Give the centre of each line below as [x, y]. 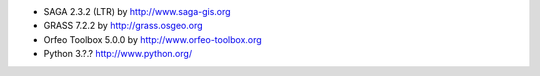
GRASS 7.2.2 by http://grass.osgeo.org [123, 26]
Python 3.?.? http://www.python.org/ [118, 54]
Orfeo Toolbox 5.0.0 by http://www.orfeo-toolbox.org [152, 39]
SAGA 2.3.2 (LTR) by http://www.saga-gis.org [137, 11]
